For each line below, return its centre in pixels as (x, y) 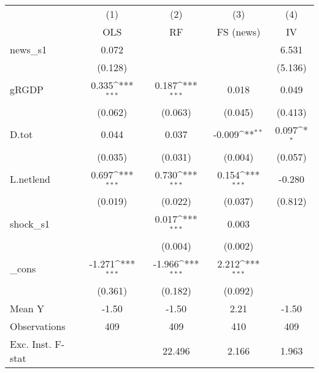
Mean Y (27, 308)
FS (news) (239, 32)
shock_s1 (30, 223)
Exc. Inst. (31, 344)
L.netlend (30, 179)
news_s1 (29, 49)
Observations (38, 326)
